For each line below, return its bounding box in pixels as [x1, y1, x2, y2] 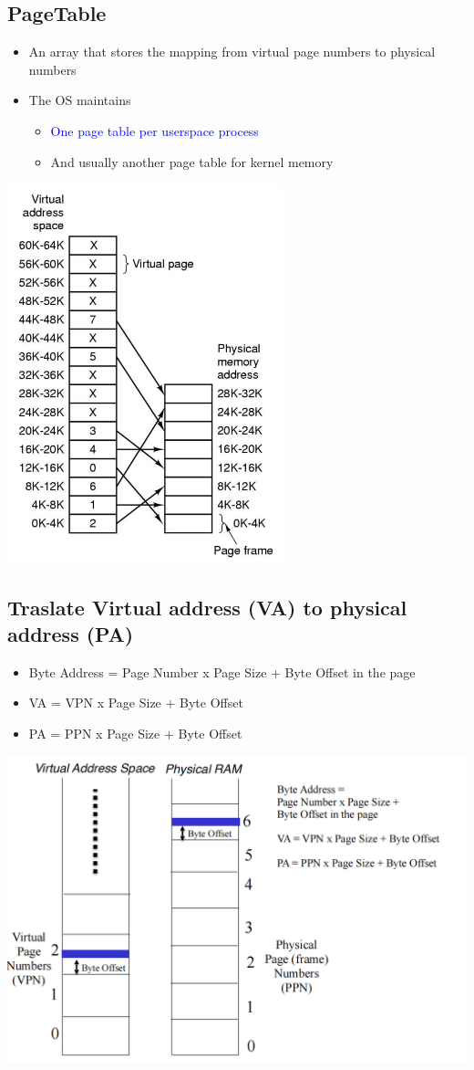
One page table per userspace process [50, 121, 259, 140]
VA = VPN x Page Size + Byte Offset [28, 693, 243, 712]
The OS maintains [28, 90, 131, 110]
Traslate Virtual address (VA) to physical [7, 593, 407, 621]
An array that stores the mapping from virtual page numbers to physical [28, 42, 436, 61]
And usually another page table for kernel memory [50, 152, 334, 171]
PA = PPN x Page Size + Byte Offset [28, 724, 242, 743]
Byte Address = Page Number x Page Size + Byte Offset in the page [28, 662, 416, 681]
